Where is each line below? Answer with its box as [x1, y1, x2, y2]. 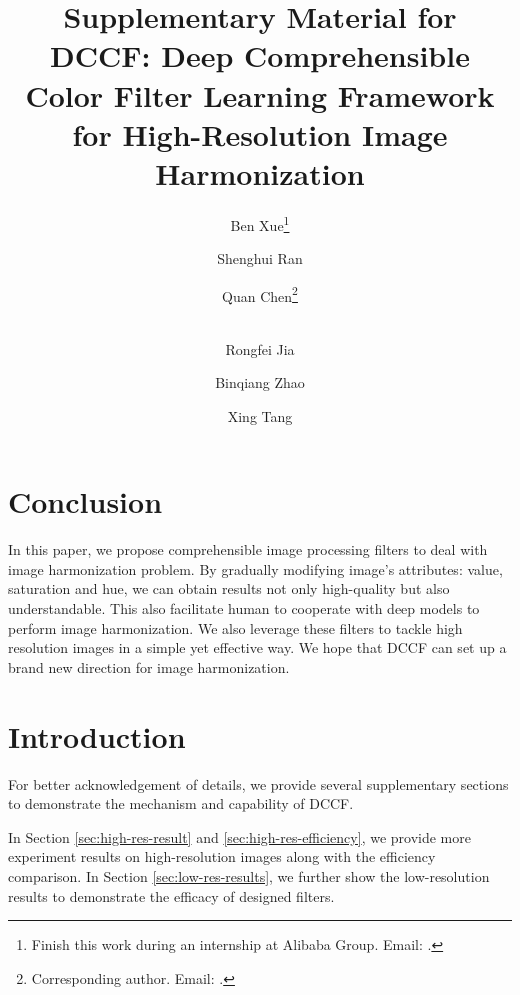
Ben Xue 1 [230, 211, 290, 235]
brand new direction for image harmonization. [8, 656, 290, 677]
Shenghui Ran [217, 248, 303, 269]
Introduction [8, 715, 186, 756]
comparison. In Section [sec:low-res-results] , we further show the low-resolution [8, 865, 490, 886]
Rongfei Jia [225, 338, 295, 359]
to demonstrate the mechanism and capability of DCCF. [8, 793, 354, 814]
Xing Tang [227, 405, 293, 426]
